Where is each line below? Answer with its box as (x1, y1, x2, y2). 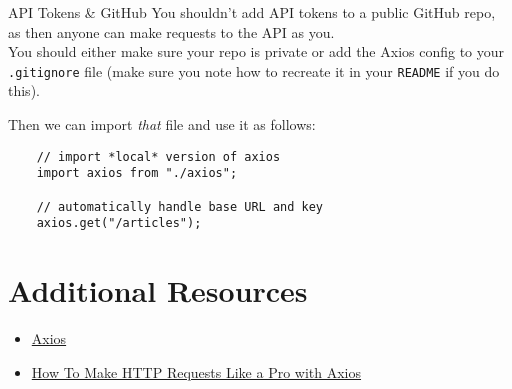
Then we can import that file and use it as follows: (8, 114, 316, 135)
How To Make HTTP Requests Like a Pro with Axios (31, 361, 362, 382)
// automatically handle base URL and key (36, 199, 323, 214)
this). (8, 80, 40, 101)
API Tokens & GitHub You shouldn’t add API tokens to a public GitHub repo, (8, 2, 496, 22)
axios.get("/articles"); (36, 216, 202, 231)
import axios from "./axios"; (36, 166, 238, 181)
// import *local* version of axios (36, 149, 281, 164)
